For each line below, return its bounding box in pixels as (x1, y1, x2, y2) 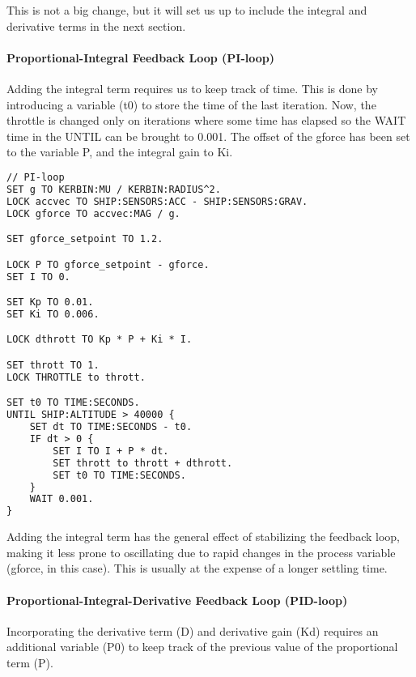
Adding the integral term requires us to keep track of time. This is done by (6, 79, 378, 96)
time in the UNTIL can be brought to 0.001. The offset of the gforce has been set (6, 127, 410, 144)
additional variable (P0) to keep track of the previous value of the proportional (6, 638, 398, 655)
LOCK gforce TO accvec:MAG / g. (6, 207, 180, 219)
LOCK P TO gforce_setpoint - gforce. (6, 258, 210, 270)
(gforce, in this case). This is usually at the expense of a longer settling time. (6, 560, 388, 577)
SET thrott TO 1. (6, 359, 100, 371)
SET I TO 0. (6, 270, 70, 283)
